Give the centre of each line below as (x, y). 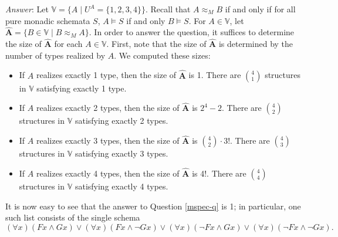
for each (68, 44)
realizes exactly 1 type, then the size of (106, 75)
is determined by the (256, 44)
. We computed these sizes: (162, 55)
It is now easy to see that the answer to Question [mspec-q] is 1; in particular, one (153, 206)
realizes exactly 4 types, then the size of (108, 173)
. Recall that (168, 9)
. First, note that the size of (156, 44)
